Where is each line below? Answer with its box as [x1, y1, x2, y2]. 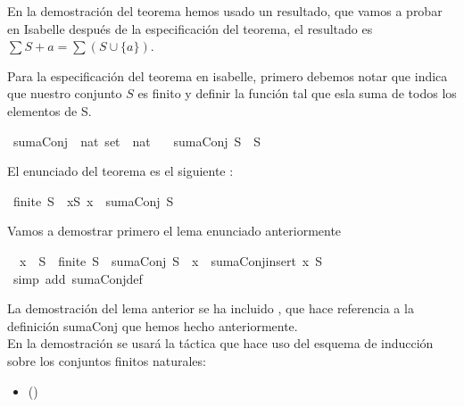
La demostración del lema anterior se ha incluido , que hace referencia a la [7, 299, 414, 318]
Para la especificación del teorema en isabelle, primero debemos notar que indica [7, 66, 448, 85]
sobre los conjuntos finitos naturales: [7, 351, 206, 370]
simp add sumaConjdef [12, 269, 143, 287]
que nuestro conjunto [7, 84, 122, 103]
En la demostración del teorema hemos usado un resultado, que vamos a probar [7, 2, 443, 20]
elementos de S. [7, 101, 92, 120]
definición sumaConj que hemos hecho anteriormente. [7, 316, 298, 335]
